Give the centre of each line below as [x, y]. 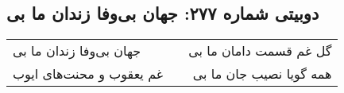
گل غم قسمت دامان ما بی [260, 51]
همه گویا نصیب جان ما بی [262, 74]
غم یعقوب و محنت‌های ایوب [88, 74]
